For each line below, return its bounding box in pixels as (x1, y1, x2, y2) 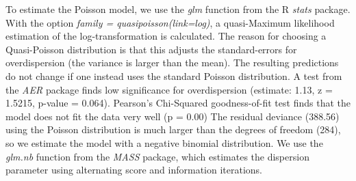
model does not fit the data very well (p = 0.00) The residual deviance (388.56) (5, 109, 340, 123)
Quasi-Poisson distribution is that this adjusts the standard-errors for (5, 42, 297, 56)
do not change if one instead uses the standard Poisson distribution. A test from (5, 68, 342, 83)
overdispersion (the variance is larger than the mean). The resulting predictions (5, 55, 339, 70)
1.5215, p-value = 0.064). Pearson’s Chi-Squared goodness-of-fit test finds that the (5, 96, 351, 110)
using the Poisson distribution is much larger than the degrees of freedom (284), (5, 122, 341, 137)
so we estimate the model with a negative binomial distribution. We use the (5, 135, 323, 150)
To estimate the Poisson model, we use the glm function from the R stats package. (5, 2, 351, 16)
